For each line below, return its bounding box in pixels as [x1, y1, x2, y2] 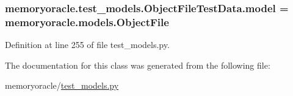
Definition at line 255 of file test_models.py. [5, 38, 170, 51]
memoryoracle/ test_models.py [5, 79, 119, 92]
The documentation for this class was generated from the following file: [5, 58, 270, 71]
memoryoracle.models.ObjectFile [5, 14, 169, 29]
